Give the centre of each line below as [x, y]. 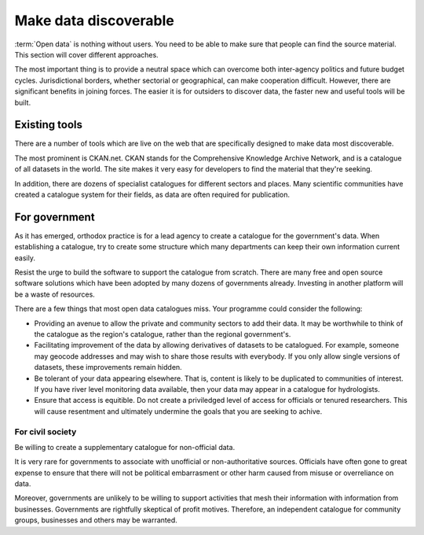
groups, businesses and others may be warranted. [96, 520]
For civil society [46, 431]
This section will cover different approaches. [86, 54]
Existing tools [48, 125]
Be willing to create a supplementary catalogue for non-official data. [125, 447]
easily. [25, 258]
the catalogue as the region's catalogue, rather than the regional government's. [163, 334]
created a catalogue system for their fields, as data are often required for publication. [152, 194]
